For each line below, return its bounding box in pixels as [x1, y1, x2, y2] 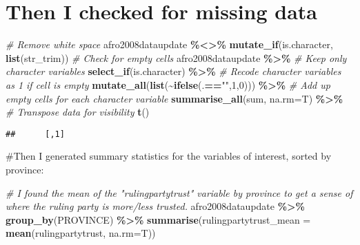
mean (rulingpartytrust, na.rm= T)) [6, 226, 156, 240]
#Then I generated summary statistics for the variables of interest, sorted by [6, 149, 332, 163]
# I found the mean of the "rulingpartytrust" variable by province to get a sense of [6, 185, 353, 200]
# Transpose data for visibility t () [6, 105, 150, 119]
